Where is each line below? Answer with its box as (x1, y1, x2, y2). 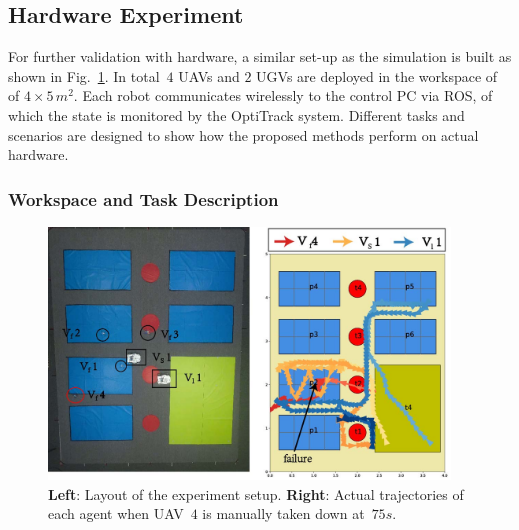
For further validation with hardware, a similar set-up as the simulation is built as (8, 46, 512, 67)
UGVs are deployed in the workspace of (256, 65, 498, 86)
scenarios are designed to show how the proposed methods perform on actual (8, 124, 479, 145)
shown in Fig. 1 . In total (8, 65, 160, 86)
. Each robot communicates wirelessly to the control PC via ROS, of (73, 85, 493, 106)
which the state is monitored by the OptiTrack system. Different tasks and (8, 104, 465, 125)
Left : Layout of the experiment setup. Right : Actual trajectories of (48, 483, 464, 504)
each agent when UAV (48, 503, 184, 524)
